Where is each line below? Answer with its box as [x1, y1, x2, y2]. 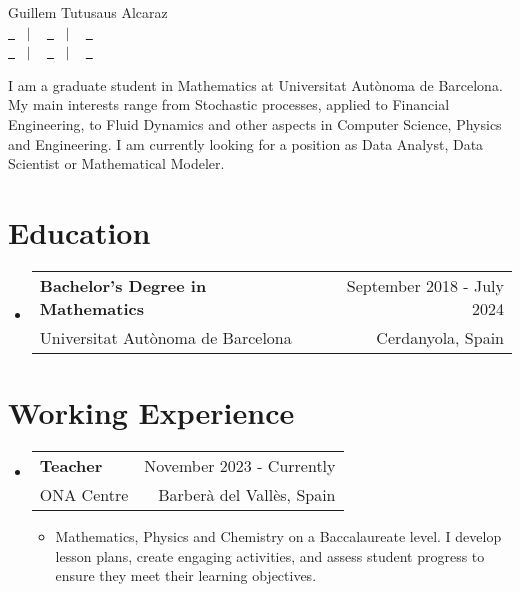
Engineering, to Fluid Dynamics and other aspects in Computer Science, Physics [8, 113, 502, 134]
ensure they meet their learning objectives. [55, 565, 317, 586]
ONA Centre [39, 483, 129, 506]
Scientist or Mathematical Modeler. [8, 153, 225, 174]
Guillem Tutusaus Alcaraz [8, 2, 168, 22]
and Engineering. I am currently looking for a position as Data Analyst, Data [8, 133, 484, 154]
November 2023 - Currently [144, 454, 336, 477]
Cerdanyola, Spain [376, 325, 504, 349]
